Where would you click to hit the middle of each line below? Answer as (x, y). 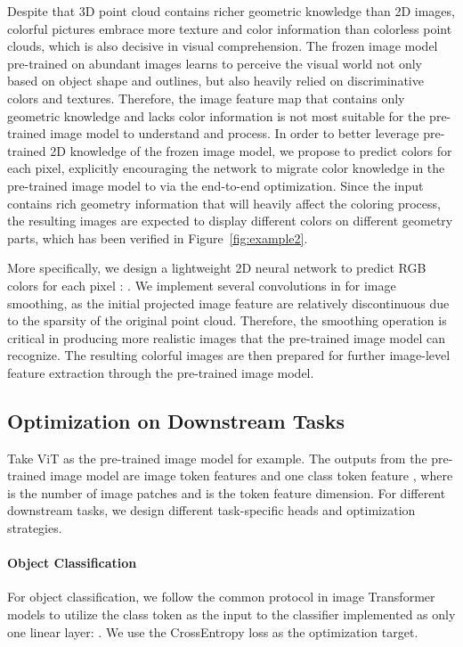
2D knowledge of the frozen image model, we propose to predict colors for (251, 150)
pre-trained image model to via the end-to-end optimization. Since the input (215, 185)
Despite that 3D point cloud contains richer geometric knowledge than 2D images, (231, 11)
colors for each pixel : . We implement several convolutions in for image (202, 285)
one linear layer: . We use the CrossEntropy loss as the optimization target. (213, 631)
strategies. (35, 528)
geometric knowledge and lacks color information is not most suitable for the (216, 115)
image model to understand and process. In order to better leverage (235, 133)
